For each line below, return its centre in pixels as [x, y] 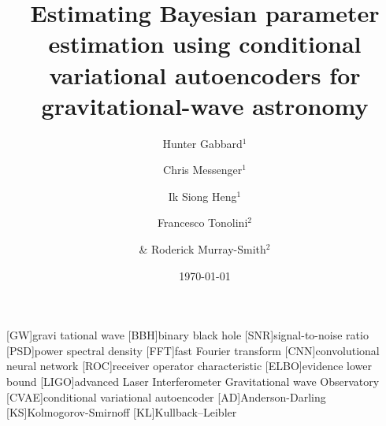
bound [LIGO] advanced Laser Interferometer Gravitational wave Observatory [193, 382]
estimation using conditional [205, 44]
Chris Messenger [203, 170]
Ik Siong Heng [202, 196]
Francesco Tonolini [203, 222]
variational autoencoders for [205, 74]
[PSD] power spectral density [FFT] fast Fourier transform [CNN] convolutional [193, 350]
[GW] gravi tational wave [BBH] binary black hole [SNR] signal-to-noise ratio [187, 335]
